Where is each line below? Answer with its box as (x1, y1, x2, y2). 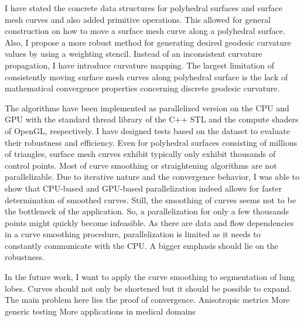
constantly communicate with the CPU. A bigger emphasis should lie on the (5, 239, 278, 251)
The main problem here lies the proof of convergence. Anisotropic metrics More (5, 293, 290, 306)
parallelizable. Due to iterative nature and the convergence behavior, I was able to (5, 170, 300, 183)
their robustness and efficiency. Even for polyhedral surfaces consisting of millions (5, 136, 298, 148)
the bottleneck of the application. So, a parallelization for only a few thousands (5, 205, 289, 217)
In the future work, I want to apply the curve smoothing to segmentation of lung (5, 271, 295, 283)
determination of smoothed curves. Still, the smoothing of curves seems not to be (5, 193, 296, 206)
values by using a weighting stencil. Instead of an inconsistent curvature (5, 47, 262, 60)
